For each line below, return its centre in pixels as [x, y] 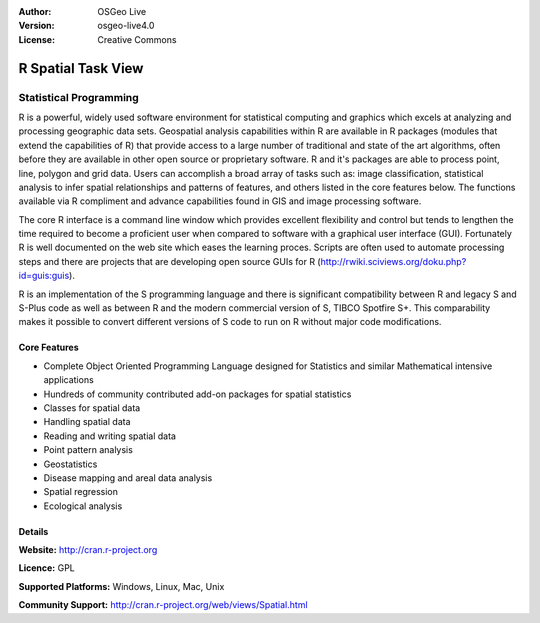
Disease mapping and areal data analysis [128, 477]
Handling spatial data [87, 422]
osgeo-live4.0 [126, 26]
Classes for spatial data [92, 407]
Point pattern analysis [88, 450]
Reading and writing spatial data [110, 436]
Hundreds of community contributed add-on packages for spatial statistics [197, 394]
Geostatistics [70, 464]
